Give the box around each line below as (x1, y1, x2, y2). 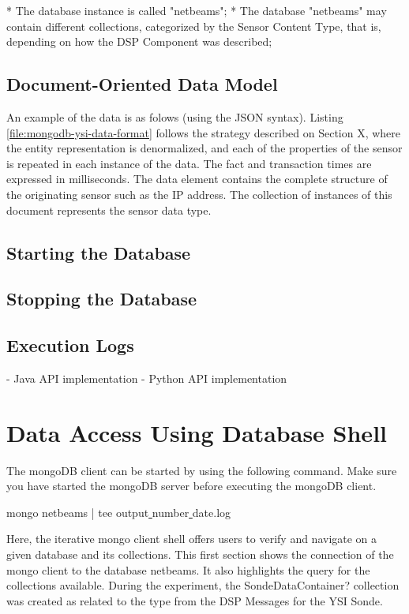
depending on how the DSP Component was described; (6, 33, 272, 50)
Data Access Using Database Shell (6, 416, 387, 448)
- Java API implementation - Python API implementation (6, 369, 287, 386)
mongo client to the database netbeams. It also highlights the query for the (6, 561, 370, 578)
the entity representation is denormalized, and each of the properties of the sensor (6, 140, 403, 156)
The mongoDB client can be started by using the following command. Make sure (6, 462, 397, 478)
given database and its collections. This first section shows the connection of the (6, 546, 394, 562)
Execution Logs (6, 333, 134, 358)
